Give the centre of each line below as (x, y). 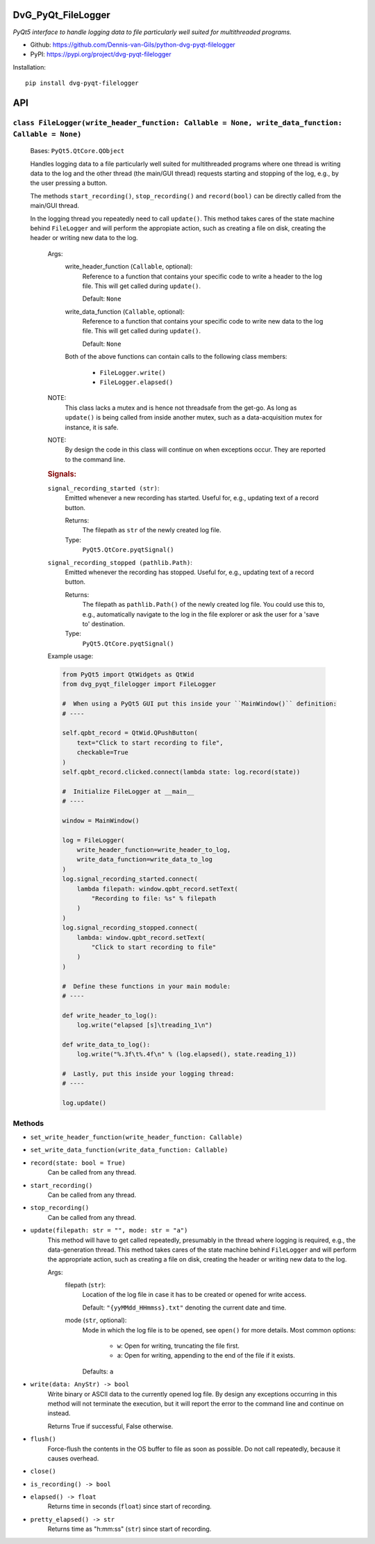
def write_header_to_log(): (110, 1015)
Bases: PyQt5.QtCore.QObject (77, 151)
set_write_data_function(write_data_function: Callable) (129, 1150)
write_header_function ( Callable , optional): (129, 266)
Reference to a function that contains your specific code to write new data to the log (203, 321)
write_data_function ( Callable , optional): (125, 311)
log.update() (84, 1103)
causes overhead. (73, 1458)
